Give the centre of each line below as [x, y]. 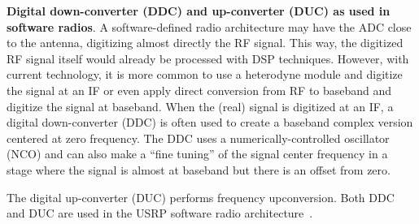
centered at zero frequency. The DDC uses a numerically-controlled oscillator [198, 138]
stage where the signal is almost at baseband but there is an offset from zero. [199, 169]
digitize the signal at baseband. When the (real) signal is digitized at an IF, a [200, 106]
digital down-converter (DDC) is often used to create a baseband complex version [210, 122]
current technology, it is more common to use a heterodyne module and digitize [205, 74]
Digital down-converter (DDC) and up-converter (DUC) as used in [199, 11]
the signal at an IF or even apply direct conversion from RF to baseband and [199, 90]
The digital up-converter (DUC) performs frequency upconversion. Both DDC [201, 197]
